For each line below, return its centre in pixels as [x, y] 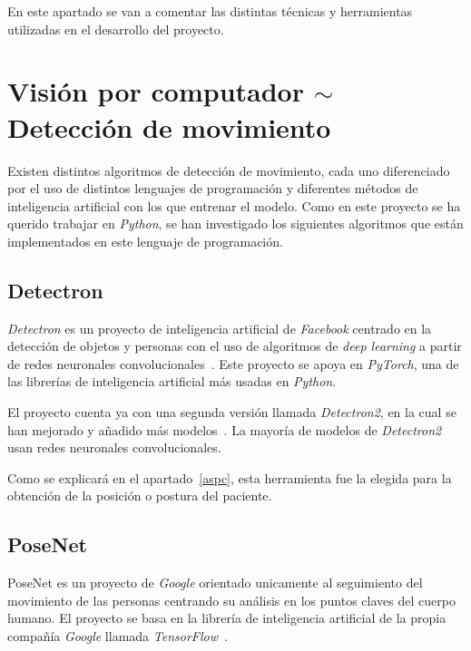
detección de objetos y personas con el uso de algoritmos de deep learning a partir [235, 346]
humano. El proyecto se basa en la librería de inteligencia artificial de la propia [227, 618]
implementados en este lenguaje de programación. [145, 241]
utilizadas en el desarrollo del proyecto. [116, 29]
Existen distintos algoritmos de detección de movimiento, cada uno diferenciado [229, 170]
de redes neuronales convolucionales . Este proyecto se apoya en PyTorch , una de [233, 363]
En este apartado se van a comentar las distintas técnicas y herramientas [210, 11]
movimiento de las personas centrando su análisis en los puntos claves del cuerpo [231, 600]
